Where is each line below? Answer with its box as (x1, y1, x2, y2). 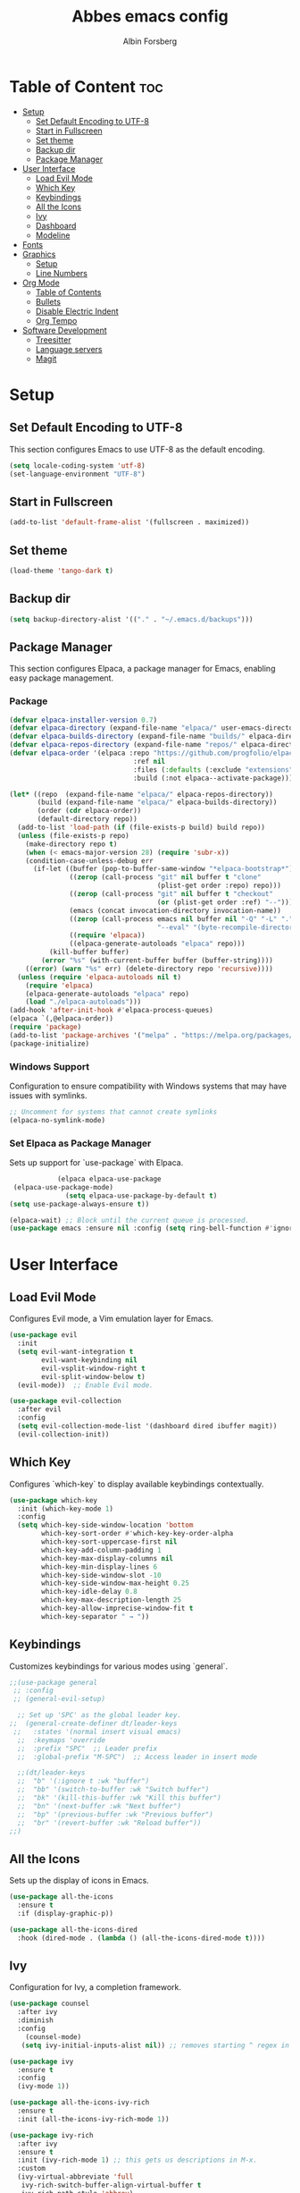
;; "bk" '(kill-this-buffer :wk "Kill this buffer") (17, 1793, 221, 1803)
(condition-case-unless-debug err (25, 856, 154, 865)
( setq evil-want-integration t (17, 1348, 134, 1357)
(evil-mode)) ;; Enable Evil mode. (17, 1380, 154, 1390)
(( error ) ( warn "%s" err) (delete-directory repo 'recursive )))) (25, 964, 274, 973)
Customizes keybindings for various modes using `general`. (9, 1661, 229, 1672)
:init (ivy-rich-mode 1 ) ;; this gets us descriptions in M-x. (17, 2155, 257, 2165)
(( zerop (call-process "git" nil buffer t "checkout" (69, 890, 274, 899)
